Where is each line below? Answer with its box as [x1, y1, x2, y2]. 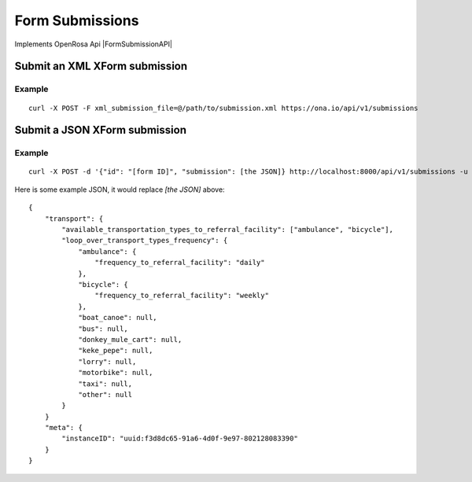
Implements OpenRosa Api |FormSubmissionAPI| [14, 39, 173, 49]
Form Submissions [14, 12, 139, 29]
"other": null [78, 390, 133, 399]
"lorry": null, [78, 357, 137, 366]
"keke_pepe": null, [78, 346, 153, 355]
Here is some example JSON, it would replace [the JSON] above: [14, 185, 225, 194]
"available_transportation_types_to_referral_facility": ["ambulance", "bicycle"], [61, 225, 393, 234]
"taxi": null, [78, 379, 133, 388]
